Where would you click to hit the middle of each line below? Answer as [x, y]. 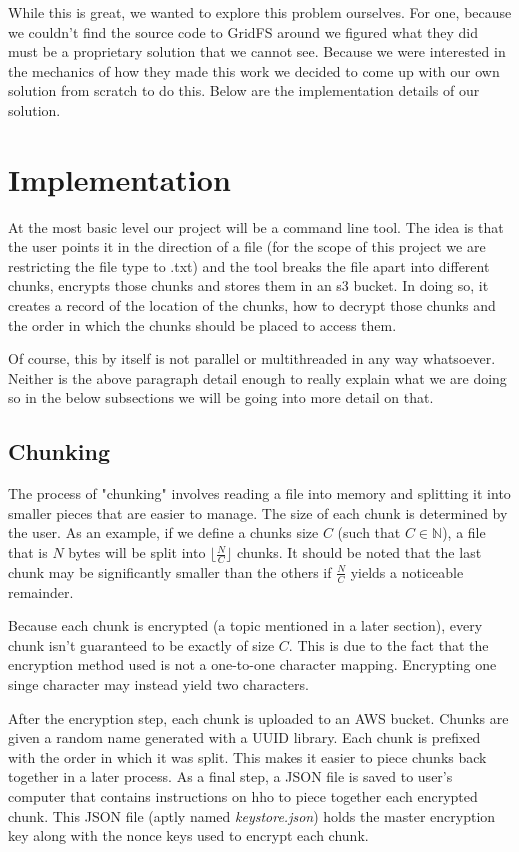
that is [28, 552]
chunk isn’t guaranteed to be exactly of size [141, 644]
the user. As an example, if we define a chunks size [163, 532]
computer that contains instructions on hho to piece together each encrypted [243, 796]
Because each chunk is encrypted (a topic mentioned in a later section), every [245, 625]
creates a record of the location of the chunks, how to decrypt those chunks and [252, 305]
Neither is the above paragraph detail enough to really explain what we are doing [257, 377]
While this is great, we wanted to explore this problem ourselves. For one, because [260, 12]
